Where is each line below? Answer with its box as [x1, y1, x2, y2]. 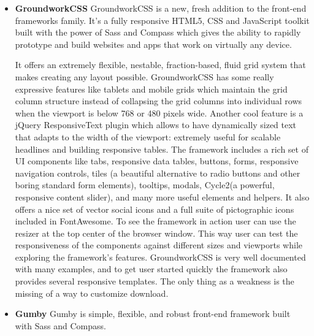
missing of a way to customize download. [15, 286, 169, 299]
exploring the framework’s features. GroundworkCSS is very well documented [15, 250, 306, 263]
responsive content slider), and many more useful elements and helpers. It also [15, 190, 310, 203]
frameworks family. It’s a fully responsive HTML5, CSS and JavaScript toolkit [15, 13, 310, 26]
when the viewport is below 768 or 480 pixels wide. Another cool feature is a [15, 106, 304, 119]
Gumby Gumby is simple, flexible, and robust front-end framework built [15, 307, 291, 320]
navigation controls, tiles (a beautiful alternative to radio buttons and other [15, 166, 301, 179]
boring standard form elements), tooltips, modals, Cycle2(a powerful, [15, 178, 275, 191]
